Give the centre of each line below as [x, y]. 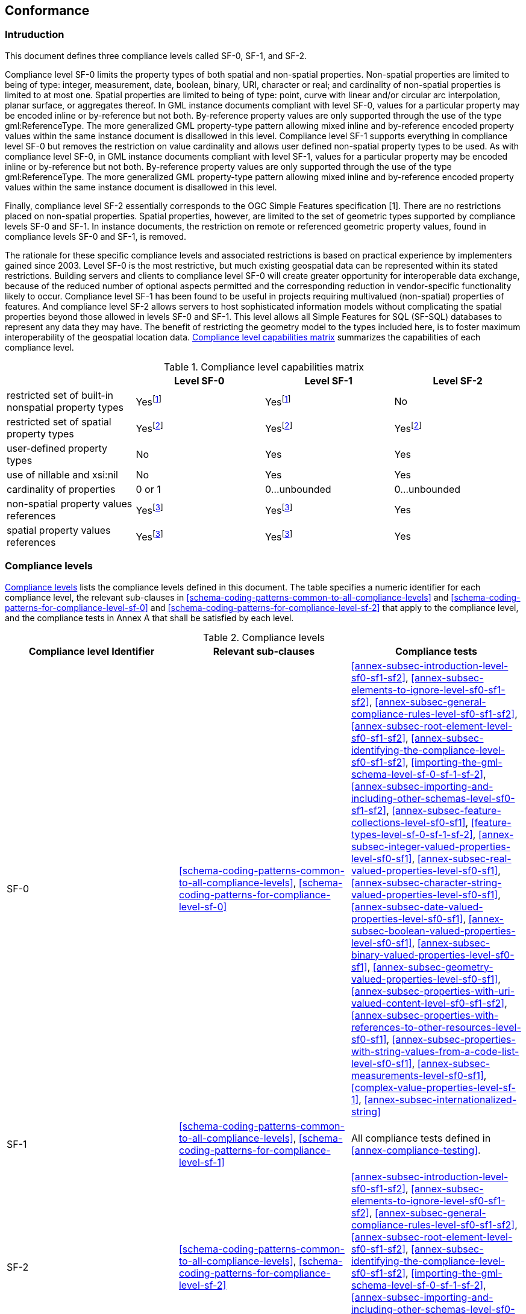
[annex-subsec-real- [464, 858]
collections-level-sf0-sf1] [408, 822]
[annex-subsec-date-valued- [417, 906]
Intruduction [35, 35]
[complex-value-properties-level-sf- [433, 1087]
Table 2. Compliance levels [264, 637]
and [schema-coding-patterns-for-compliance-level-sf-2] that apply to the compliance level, [334, 607]
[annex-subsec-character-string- [426, 882]
